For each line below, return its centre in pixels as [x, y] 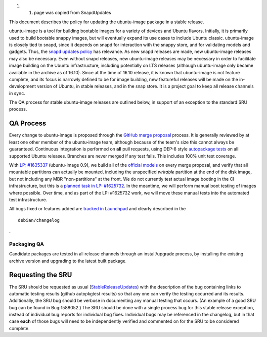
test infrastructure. [28, 199]
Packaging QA [26, 244]
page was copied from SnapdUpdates [72, 13]
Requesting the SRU [41, 275]
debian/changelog [39, 220]
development [22, 86]
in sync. [17, 93]
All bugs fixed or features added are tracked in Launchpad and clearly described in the [98, 209]
